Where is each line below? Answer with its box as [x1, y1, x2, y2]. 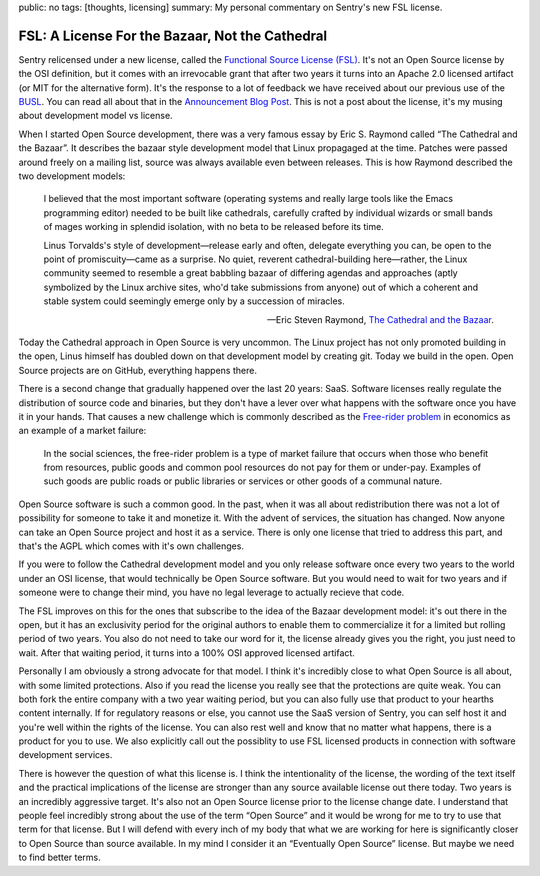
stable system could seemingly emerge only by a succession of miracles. [43, 295, 345, 307]
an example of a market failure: [18, 425, 147, 437]
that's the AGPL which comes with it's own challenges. [18, 540, 245, 552]
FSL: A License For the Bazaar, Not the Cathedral [18, 27, 328, 44]
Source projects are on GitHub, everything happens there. [18, 364, 257, 376]
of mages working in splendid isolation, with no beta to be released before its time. [43, 221, 384, 233]
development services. [18, 749, 113, 761]
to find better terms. [18, 851, 102, 864]
